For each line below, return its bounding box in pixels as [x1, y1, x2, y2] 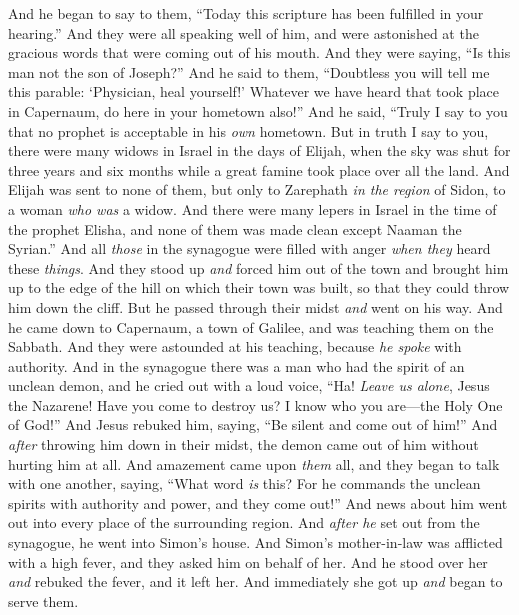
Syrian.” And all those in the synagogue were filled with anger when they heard [8, 238, 491, 259]
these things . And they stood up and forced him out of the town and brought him [8, 257, 509, 278]
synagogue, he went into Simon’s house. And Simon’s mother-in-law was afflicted [8, 532, 503, 553]
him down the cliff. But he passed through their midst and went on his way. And [8, 296, 503, 317]
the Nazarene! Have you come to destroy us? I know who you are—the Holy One [8, 394, 503, 415]
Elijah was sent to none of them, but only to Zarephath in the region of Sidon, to [8, 179, 506, 200]
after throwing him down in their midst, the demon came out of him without [8, 434, 479, 455]
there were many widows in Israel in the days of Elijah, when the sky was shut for [8, 140, 511, 161]
